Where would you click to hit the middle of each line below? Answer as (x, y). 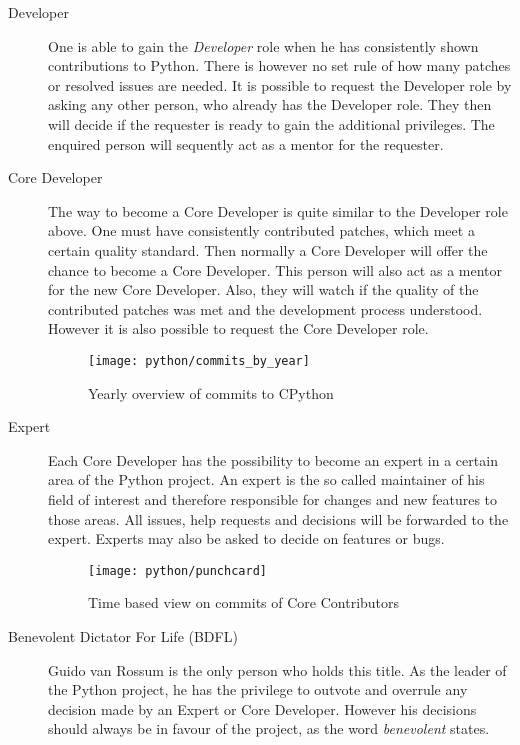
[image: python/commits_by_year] (199, 360)
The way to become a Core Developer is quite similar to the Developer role (278, 210)
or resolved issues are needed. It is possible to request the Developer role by (280, 84)
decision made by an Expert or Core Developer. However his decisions (262, 708)
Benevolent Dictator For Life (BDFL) (123, 635)
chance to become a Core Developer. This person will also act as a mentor (275, 269)
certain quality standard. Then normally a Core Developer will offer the (268, 249)
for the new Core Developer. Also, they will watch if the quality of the (263, 289)
